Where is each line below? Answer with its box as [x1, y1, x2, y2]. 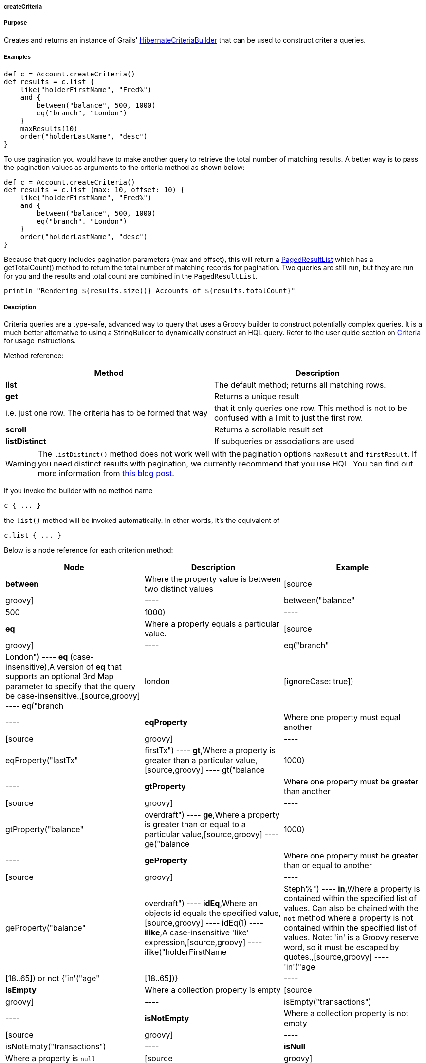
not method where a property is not [283, 913, 413, 923]
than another [283, 786, 331, 797]
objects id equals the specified [144, 908, 257, 918]
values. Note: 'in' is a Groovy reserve [283, 932, 419, 943]
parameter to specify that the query [5, 681, 136, 691]
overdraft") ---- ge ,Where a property [144, 810, 280, 820]
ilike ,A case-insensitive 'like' [144, 928, 249, 938]
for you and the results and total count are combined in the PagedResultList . [4, 271, 258, 280]
